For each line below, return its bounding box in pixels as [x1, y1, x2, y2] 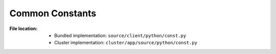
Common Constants [9, 8, 97, 19]
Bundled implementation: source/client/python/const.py [54, 32, 187, 38]
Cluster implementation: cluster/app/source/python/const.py [54, 40, 198, 46]
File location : [9, 25, 38, 32]
